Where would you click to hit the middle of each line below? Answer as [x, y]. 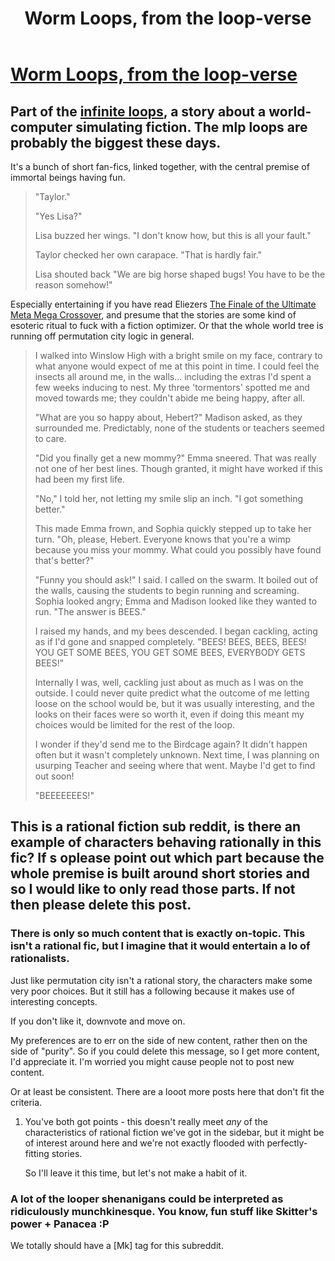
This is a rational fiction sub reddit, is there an [155, 827]
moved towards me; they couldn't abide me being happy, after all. [170, 398]
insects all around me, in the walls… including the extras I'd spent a [173, 376]
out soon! [54, 776]
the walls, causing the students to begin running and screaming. [167, 590]
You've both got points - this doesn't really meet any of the [146, 1121]
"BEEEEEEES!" [64, 795]
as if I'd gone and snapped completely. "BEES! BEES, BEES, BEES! [170, 641]
